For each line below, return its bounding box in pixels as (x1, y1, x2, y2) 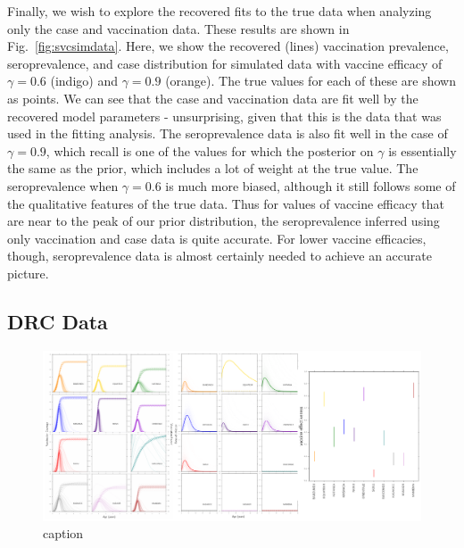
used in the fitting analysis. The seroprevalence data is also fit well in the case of (7, 124, 448, 143)
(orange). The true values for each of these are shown (165, 71, 456, 90)
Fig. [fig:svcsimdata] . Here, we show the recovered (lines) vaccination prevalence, (7, 37, 449, 55)
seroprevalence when (7, 176, 119, 195)
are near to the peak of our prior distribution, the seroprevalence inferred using (7, 212, 440, 230)
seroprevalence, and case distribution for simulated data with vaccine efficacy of (7, 54, 443, 72)
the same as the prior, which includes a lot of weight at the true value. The (7, 159, 418, 178)
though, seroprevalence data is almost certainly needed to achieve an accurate (7, 246, 432, 265)
